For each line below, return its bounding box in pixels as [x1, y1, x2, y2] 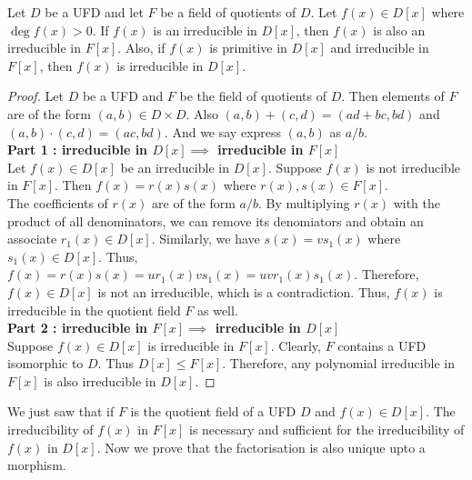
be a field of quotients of [160, 3, 296, 21]
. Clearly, [270, 335, 321, 355]
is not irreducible [366, 157, 461, 176]
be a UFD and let [45, 3, 144, 21]
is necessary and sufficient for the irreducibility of [188, 420, 465, 439]
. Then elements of [341, 86, 445, 105]
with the [393, 193, 440, 212]
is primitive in [209, 38, 287, 57]
